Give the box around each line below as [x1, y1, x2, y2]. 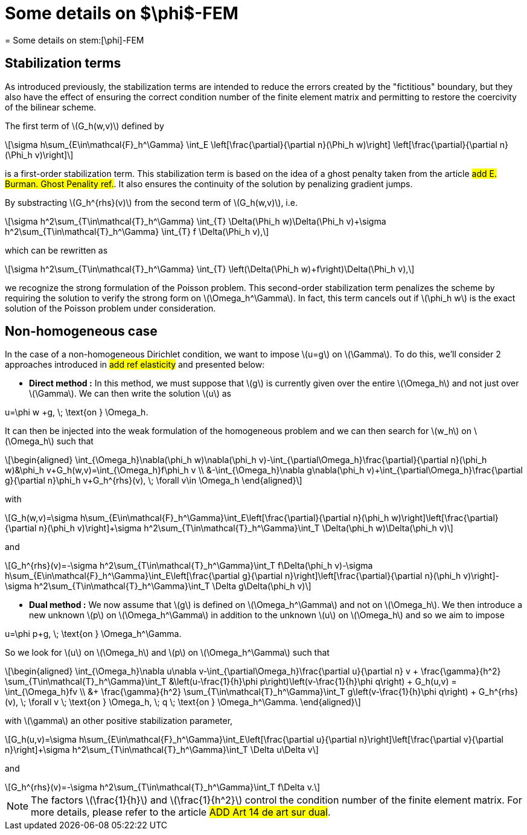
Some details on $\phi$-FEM [5, 3, 238, 24]
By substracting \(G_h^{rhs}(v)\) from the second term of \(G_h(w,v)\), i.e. [5, 197, 298, 208]
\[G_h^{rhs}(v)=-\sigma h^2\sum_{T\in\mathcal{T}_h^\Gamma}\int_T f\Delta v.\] [5, 782, 321, 793]
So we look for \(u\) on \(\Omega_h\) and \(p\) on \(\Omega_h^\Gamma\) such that [5, 647, 330, 658]
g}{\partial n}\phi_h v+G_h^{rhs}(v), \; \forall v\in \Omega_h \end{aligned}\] [5, 475, 302, 486]
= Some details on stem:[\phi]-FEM [5, 34, 144, 45]
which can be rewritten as [5, 245, 108, 255]
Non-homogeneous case [5, 324, 158, 339]
